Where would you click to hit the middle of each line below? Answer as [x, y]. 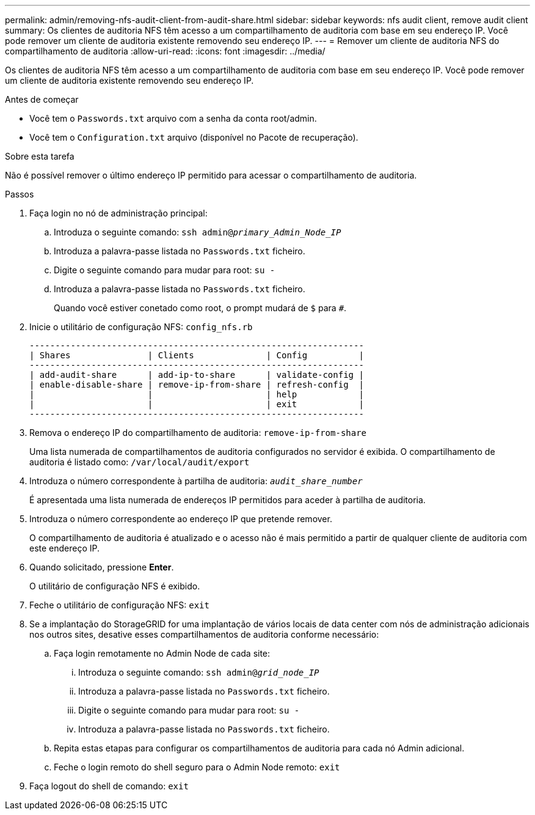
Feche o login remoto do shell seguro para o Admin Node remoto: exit [197, 767]
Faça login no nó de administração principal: [118, 213]
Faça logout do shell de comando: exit [109, 786]
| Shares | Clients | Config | [197, 355]
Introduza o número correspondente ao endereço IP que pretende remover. [181, 519]
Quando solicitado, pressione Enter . [102, 567]
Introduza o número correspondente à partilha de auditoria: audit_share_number [196, 481]
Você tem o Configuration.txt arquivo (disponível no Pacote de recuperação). [194, 137]
